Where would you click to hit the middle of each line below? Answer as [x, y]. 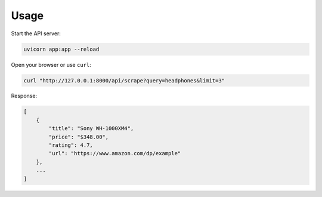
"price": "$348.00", [79, 137]
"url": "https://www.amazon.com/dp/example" [115, 153]
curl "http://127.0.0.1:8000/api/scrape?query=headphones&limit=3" [124, 80]
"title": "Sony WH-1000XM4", [91, 129]
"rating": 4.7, [71, 145]
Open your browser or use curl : [51, 64]
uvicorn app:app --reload [61, 49]
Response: [24, 96]
